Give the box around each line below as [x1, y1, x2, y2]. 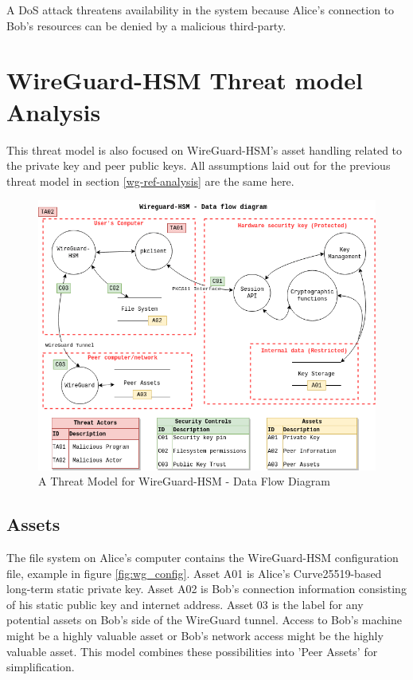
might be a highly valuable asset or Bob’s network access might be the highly [6, 627, 384, 643]
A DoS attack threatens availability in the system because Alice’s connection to [6, 2, 395, 18]
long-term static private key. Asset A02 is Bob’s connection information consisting [6, 580, 407, 597]
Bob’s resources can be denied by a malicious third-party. [6, 17, 286, 33]
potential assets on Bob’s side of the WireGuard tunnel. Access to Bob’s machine [6, 611, 402, 628]
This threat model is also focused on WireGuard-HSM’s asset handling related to [6, 141, 403, 158]
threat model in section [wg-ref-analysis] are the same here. [6, 172, 294, 189]
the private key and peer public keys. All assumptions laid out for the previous [6, 157, 391, 174]
